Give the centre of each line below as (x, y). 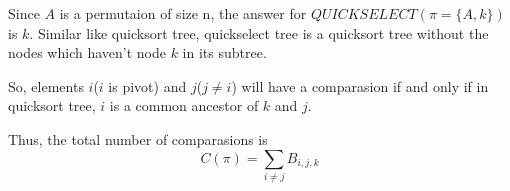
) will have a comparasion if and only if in (360, 85)
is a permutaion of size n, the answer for (183, 13)
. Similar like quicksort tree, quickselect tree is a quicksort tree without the (259, 32)
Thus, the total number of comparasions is (138, 138)
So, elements (46, 85)
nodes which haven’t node (87, 52)
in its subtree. (224, 52)
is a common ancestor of (184, 105)
